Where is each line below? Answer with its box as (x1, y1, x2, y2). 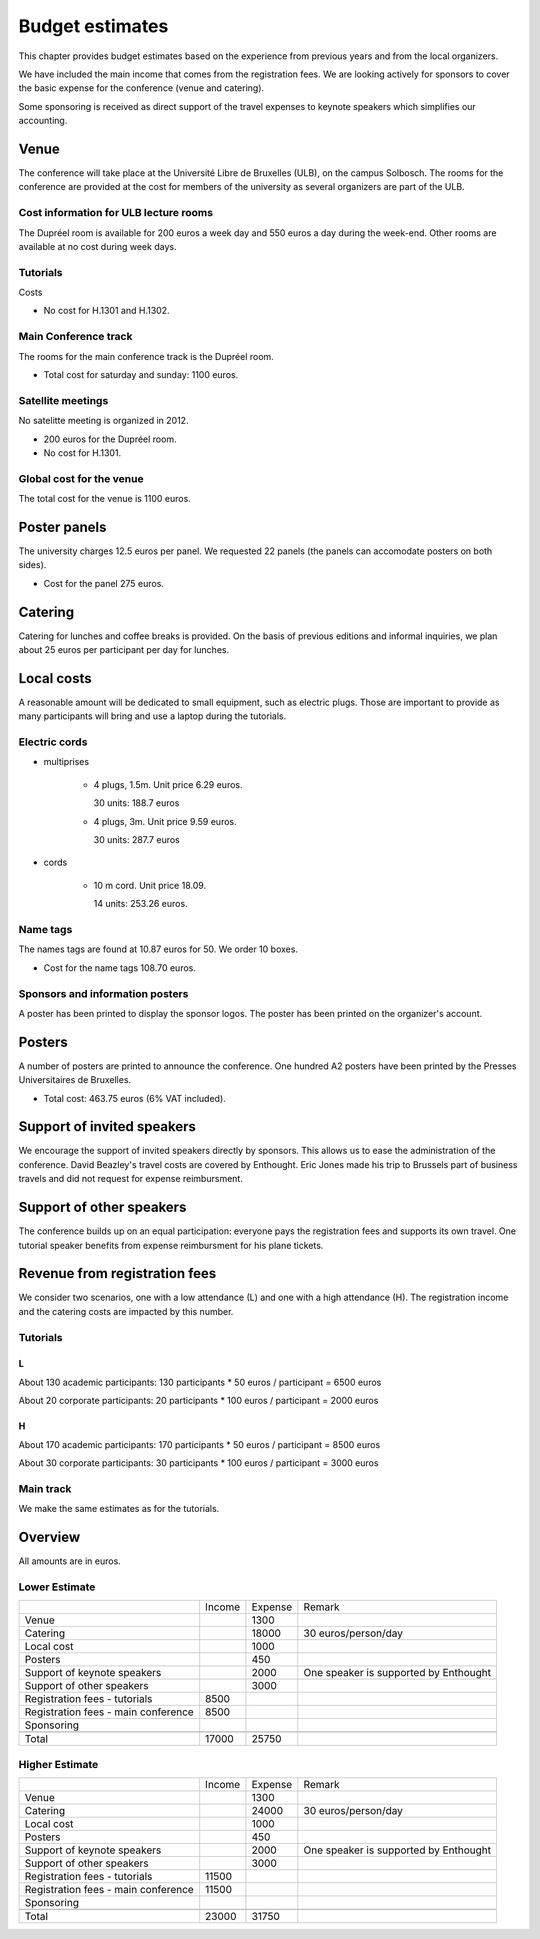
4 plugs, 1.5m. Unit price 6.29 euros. (93, 778, 243, 790)
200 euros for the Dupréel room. (43, 433, 177, 445)
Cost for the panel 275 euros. (43, 577, 165, 589)
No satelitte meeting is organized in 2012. (18, 415, 189, 427)
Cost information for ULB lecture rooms (18, 206, 214, 220)
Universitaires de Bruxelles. (18, 1074, 132, 1086)
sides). (18, 559, 47, 571)
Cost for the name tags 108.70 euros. (43, 961, 197, 974)
